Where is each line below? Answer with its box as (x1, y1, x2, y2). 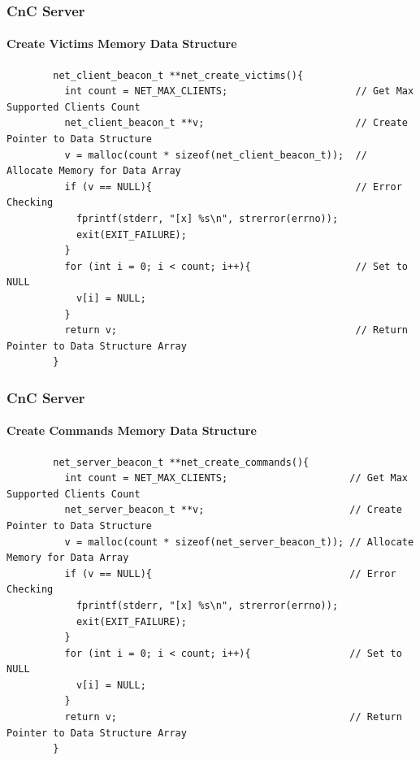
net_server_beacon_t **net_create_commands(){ (53, 456, 310, 468)
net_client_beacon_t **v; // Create (64, 117, 408, 129)
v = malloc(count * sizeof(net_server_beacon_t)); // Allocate (64, 536, 414, 548)
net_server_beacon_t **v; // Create (64, 504, 402, 516)
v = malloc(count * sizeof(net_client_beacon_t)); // (64, 149, 367, 161)
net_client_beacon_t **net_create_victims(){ (53, 69, 304, 81)
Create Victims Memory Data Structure (6, 35, 237, 52)
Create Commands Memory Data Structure (6, 422, 257, 439)
